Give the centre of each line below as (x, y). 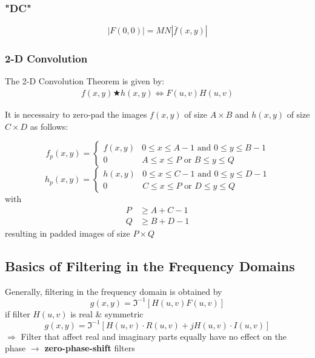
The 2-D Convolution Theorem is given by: (85, 81)
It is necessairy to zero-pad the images (76, 114)
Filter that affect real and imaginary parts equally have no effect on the (154, 336)
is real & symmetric (107, 313)
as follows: (49, 126)
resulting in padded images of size (68, 233)
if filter (18, 313)
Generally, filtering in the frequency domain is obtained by (114, 291)
